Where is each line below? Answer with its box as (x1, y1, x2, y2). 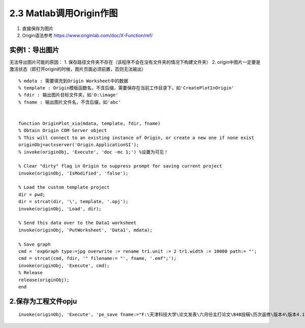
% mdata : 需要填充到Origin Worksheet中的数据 (18, 78, 129, 84)
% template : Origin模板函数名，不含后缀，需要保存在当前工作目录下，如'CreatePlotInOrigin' (18, 85, 234, 91)
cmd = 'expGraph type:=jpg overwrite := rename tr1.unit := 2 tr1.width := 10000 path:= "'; (18, 249, 257, 254)
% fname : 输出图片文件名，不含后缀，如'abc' (18, 99, 121, 105)
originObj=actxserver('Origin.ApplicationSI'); (18, 142, 139, 148)
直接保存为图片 (22, 25, 53, 31)
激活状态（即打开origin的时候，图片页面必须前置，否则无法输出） (9, 66, 146, 72)
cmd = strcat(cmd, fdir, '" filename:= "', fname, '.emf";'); (18, 255, 177, 261)
